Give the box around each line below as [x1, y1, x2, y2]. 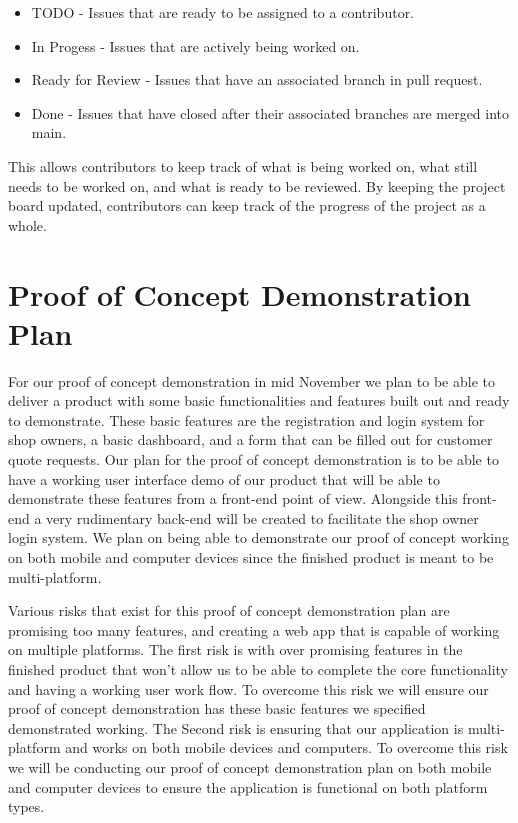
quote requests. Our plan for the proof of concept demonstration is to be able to [8, 449, 499, 470]
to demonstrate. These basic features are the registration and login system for [8, 409, 485, 430]
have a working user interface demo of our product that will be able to [8, 468, 440, 489]
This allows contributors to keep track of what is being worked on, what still [8, 155, 478, 176]
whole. [8, 214, 47, 235]
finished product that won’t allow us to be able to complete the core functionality [8, 658, 508, 679]
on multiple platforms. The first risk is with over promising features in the [8, 639, 463, 660]
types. [8, 796, 45, 817]
